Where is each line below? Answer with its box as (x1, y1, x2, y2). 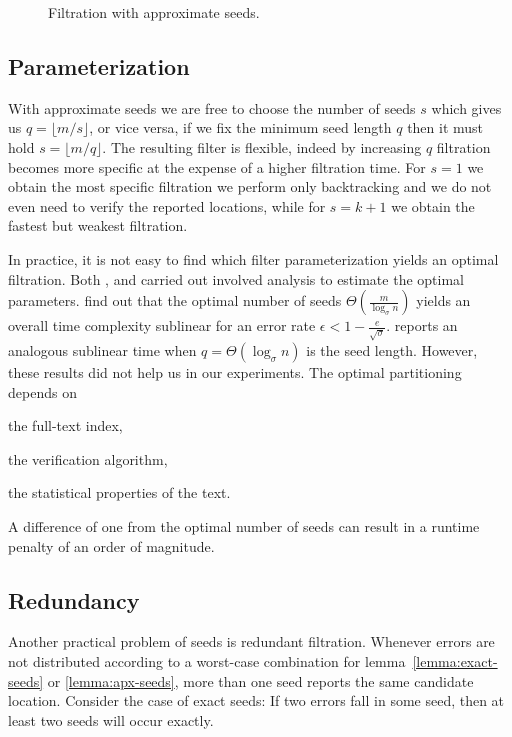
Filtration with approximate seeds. (48, 2, 260, 22)
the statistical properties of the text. (8, 482, 231, 503)
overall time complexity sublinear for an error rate (8, 315, 316, 336)
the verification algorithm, (8, 448, 168, 469)
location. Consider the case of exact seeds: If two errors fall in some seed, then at (8, 690, 505, 711)
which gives (431, 97, 502, 118)
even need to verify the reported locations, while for (8, 195, 326, 216)
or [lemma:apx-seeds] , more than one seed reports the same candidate (47, 670, 474, 691)
